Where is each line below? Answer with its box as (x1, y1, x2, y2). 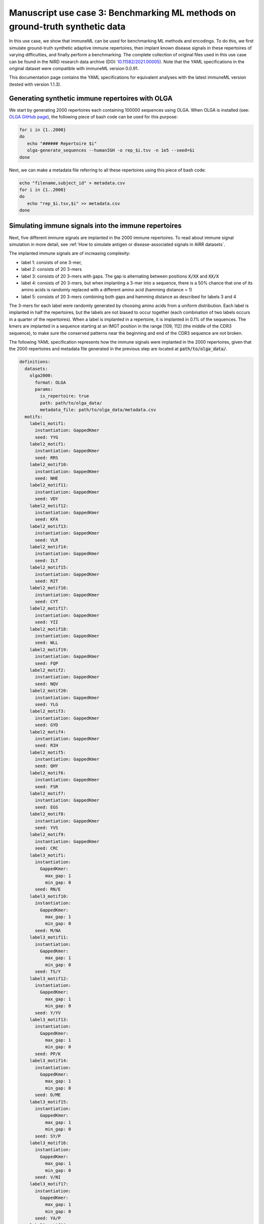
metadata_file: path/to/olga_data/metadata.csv (40, 407, 156, 413)
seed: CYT (35, 599, 59, 605)
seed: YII (35, 619, 59, 625)
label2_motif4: (29, 729, 66, 734)
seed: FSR (35, 784, 59, 789)
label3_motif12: (29, 976, 68, 981)
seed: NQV (35, 681, 59, 686)
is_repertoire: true (40, 393, 89, 399)
